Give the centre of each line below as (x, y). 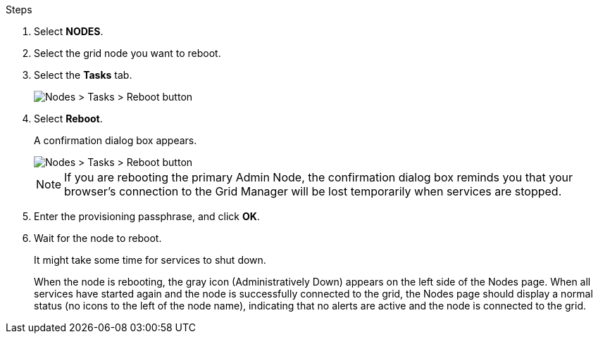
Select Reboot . (68, 119)
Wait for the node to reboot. (98, 238)
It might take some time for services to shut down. (150, 260)
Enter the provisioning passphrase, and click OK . (147, 216)
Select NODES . (69, 31)
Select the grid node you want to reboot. (127, 53)
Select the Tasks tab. (83, 75)
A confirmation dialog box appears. (116, 140)
